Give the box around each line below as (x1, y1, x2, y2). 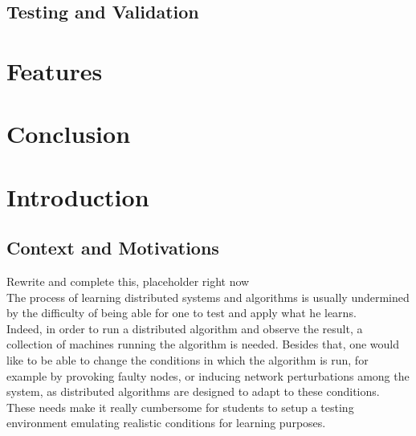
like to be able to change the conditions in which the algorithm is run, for (6, 352, 369, 369)
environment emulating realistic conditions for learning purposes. (6, 414, 326, 431)
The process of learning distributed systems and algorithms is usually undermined (6, 288, 410, 305)
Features (6, 54, 103, 87)
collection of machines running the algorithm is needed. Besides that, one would (6, 336, 400, 352)
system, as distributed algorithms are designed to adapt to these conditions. (6, 383, 380, 400)
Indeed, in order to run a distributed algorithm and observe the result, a (6, 320, 363, 336)
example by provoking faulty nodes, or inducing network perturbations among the (6, 367, 410, 384)
